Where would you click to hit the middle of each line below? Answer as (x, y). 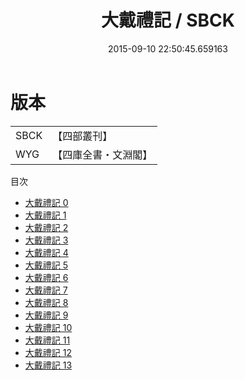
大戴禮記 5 (46, 265)
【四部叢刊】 (82, 136)
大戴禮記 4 (46, 252)
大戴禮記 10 (48, 327)
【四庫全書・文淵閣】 (102, 154)
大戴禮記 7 (46, 290)
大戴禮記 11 (47, 340)
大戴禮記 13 (48, 365)
